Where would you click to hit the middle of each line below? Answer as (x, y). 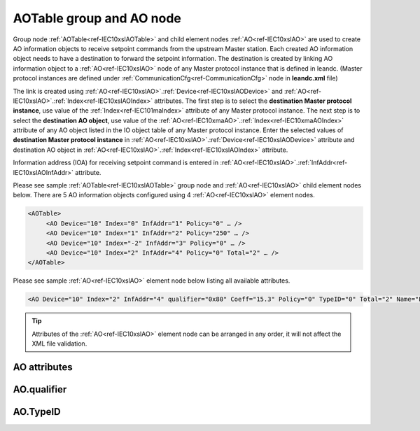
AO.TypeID (37, 412)
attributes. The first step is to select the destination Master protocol (253, 101)
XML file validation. (59, 344)
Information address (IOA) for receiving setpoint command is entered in (116, 163)
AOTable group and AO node (97, 18)
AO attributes (43, 367)
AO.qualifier (40, 389)
